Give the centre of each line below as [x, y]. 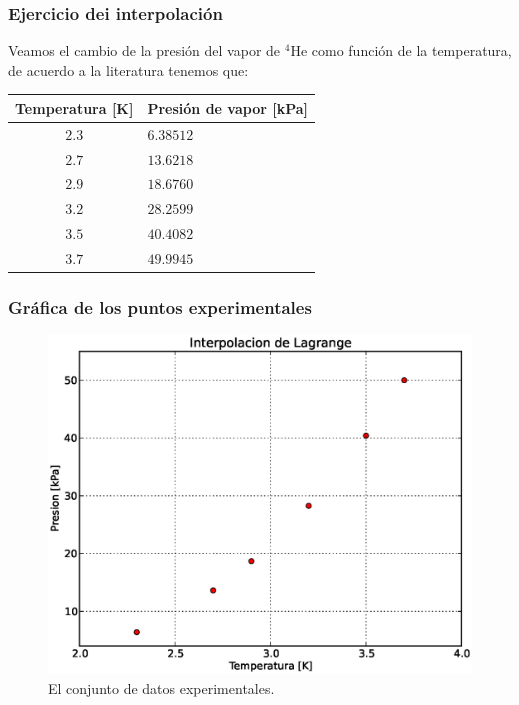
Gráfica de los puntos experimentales [160, 306]
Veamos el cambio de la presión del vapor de [144, 50]
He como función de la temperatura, [401, 50]
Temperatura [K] [74, 107]
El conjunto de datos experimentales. [161, 687]
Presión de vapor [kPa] [228, 107]
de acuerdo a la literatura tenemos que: [128, 69]
